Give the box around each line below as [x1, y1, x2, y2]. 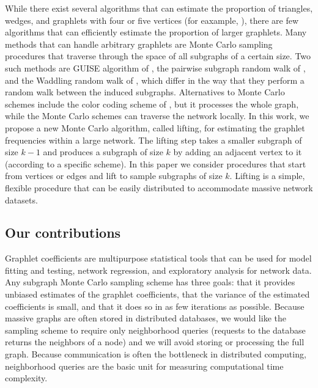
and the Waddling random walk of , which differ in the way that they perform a [5, 73, 305, 86]
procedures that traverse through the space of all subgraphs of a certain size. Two [5, 49, 311, 62]
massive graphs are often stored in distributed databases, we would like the [5, 312, 286, 324]
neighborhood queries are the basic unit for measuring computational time [5, 359, 284, 372]
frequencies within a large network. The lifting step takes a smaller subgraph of [5, 133, 302, 146]
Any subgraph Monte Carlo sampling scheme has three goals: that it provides [5, 276, 295, 288]
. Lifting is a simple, [229, 169, 305, 182]
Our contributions [5, 223, 121, 242]
